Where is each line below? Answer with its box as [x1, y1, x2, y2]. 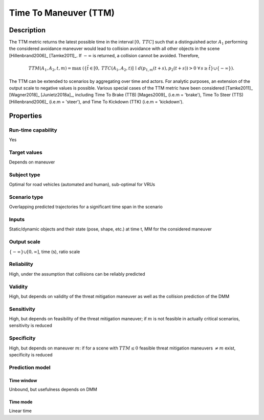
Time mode [9, 399, 33, 405]
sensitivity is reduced [9, 323, 52, 328]
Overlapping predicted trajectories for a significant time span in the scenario [9, 204, 163, 210]
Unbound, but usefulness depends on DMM [9, 386, 97, 392]
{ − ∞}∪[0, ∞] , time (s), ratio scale [9, 249, 80, 255]
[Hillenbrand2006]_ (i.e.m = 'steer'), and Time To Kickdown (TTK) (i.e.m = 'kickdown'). [9, 98, 184, 105]
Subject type [9, 171, 41, 178]
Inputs [9, 216, 25, 223]
